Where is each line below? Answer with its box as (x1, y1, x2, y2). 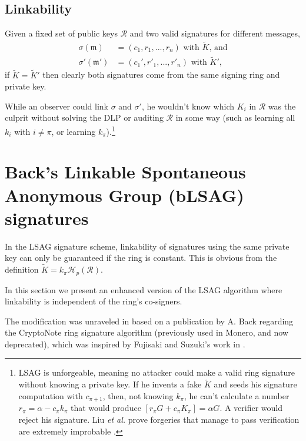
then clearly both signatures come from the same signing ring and (42, 68, 280, 81)
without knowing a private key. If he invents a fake (18, 378, 202, 390)
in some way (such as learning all (175, 111, 295, 124)
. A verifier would (219, 402, 283, 414)
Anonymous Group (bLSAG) (5, 183, 244, 207)
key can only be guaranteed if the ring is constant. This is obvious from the (5, 251, 277, 264)
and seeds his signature (214, 378, 297, 390)
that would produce (71, 402, 141, 414)
